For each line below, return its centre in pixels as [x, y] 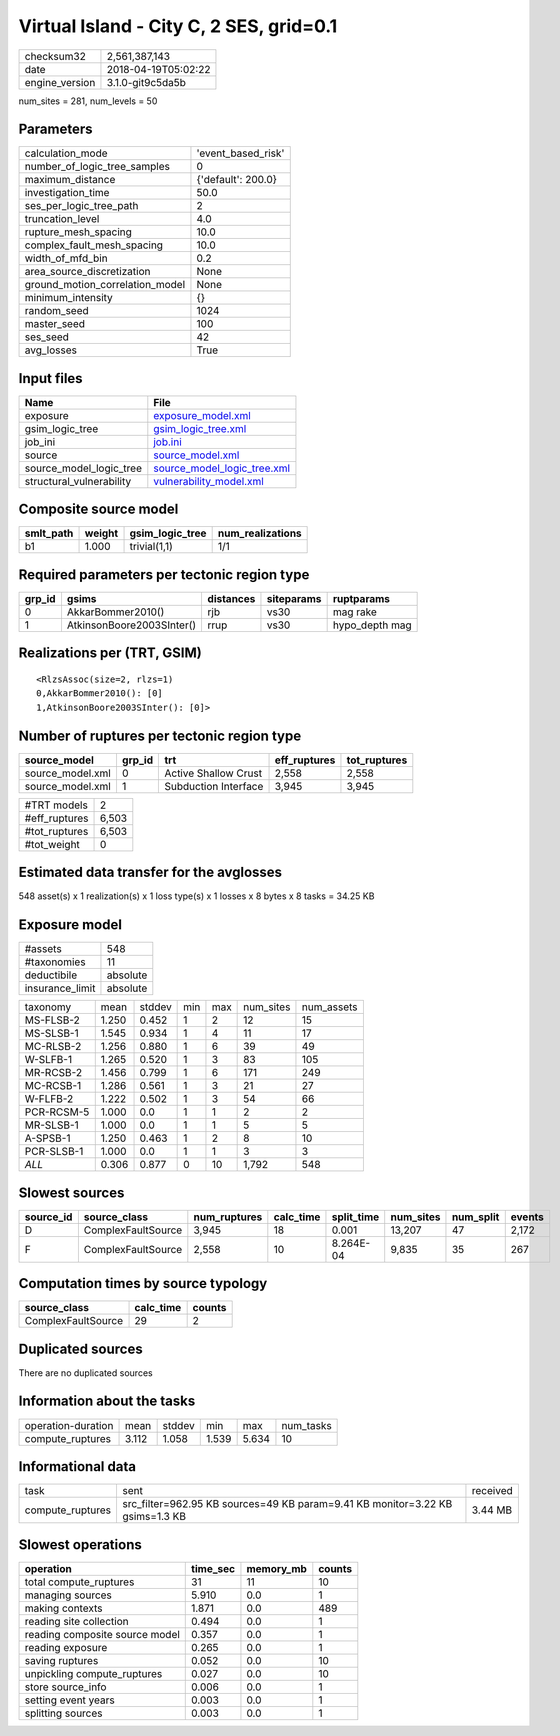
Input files [51, 378]
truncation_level [62, 219]
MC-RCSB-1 [53, 1086]
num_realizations [259, 533]
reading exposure [66, 1647]
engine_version [60, 82]
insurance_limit [60, 988]
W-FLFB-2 [49, 1099]
